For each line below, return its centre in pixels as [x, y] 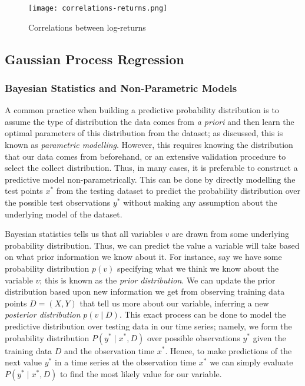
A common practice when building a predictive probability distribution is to [142, 110]
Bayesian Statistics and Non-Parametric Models [121, 88]
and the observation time [110, 350]
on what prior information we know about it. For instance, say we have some [143, 257]
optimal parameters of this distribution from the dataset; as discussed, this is [144, 133]
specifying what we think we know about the [198, 268]
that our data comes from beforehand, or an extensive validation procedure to [145, 156]
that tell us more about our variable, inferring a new [174, 303]
